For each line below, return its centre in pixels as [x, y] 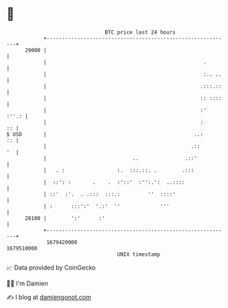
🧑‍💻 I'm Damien [27, 283]
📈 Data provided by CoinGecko [51, 268]
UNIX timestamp [139, 254]
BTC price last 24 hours [140, 32]
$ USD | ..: [105, 134]
